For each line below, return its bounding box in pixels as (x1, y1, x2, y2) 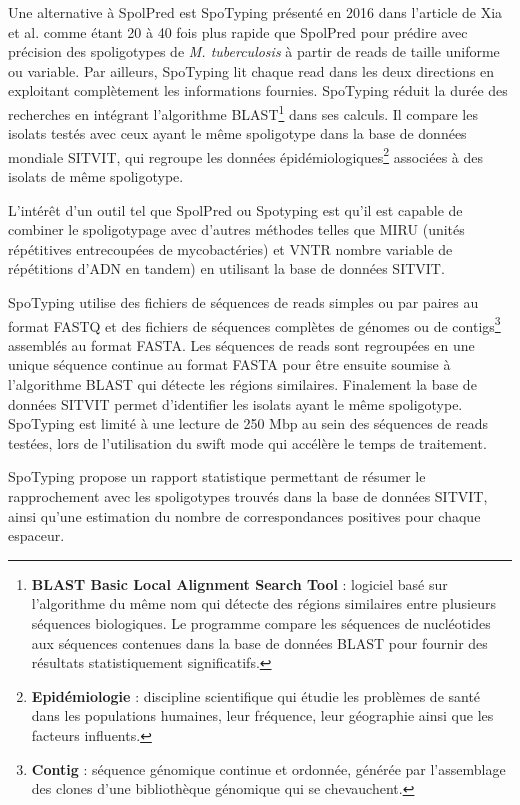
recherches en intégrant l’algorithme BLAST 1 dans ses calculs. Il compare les (8, 100, 478, 124)
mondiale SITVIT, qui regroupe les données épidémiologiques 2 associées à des (8, 143, 484, 167)
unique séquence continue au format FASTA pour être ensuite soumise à (8, 354, 451, 375)
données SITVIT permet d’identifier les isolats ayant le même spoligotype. (8, 393, 463, 414)
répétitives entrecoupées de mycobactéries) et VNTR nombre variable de (8, 238, 453, 259)
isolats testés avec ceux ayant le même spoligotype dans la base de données (8, 123, 467, 144)
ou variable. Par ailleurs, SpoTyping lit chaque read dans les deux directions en (8, 60, 495, 81)
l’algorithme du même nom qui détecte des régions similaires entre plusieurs (31, 593, 496, 614)
